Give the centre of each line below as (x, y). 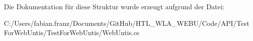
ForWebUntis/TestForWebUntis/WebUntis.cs (72, 32)
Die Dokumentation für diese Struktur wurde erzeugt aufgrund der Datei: (114, 6)
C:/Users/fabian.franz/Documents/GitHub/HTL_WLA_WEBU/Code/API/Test (127, 23)
